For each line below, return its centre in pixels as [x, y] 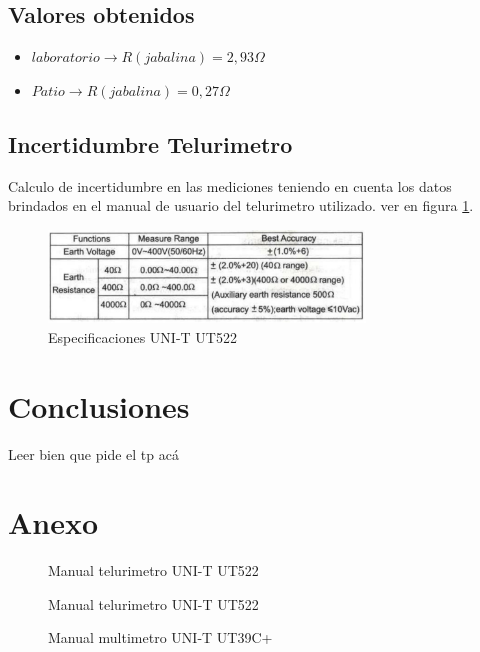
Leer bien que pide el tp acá [93, 453]
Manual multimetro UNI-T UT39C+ [160, 637]
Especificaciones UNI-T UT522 [142, 336]
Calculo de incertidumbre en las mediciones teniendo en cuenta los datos [230, 185]
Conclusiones [99, 405]
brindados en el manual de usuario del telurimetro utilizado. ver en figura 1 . [241, 205]
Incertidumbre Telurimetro [150, 143]
